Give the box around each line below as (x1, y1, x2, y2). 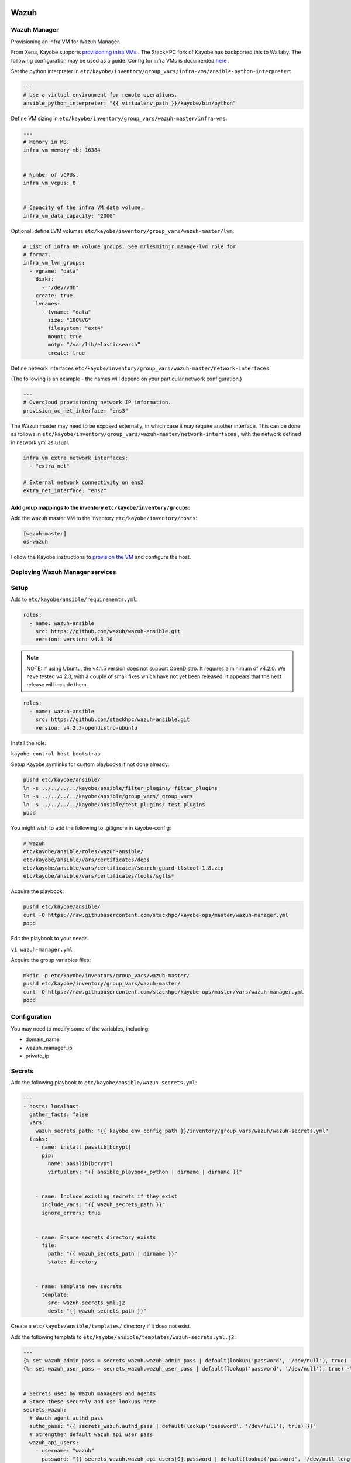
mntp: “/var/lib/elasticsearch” (47, 341, 140, 348)
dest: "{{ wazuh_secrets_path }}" (47, 1308, 147, 1314)
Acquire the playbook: (11, 888, 64, 895)
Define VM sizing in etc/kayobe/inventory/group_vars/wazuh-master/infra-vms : (11, 115, 228, 122)
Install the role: (11, 739, 47, 746)
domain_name (25, 1036, 60, 1043)
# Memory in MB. (23, 139, 70, 146)
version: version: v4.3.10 (35, 636, 113, 643)
